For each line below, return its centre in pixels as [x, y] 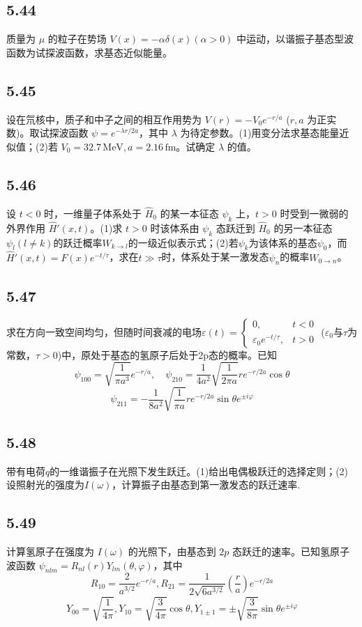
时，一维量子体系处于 [93, 213]
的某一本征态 [189, 213]
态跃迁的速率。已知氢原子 [291, 551]
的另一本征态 [303, 227]
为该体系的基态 [283, 242]
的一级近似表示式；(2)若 [183, 242]
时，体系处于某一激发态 [215, 257]
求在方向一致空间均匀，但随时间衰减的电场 [104, 331]
